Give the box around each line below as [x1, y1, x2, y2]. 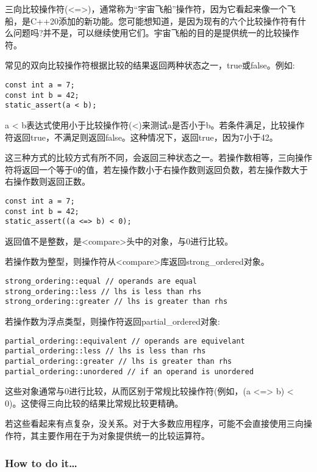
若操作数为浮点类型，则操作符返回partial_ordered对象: [5, 315, 220, 328]
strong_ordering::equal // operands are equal [5, 277, 197, 286]
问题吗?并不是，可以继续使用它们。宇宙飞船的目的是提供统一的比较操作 [13, 26, 299, 39]
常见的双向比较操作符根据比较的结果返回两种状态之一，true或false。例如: [5, 59, 295, 72]
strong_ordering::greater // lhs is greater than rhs [5, 297, 228, 306]
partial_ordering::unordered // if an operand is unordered [5, 367, 254, 376]
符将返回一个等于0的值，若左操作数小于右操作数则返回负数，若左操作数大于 [5, 163, 308, 175]
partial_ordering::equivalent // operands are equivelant [5, 336, 245, 345]
